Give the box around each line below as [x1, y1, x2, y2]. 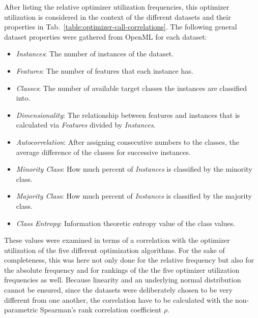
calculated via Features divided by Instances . [16, 119, 156, 130]
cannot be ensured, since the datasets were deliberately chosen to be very [4, 284, 233, 295]
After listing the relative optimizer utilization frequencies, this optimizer [4, 2, 230, 12]
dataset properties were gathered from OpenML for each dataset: [4, 31, 207, 42]
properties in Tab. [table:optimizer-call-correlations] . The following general [4, 21, 237, 32]
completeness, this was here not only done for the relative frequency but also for [4, 255, 254, 265]
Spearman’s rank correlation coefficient [40, 304, 162, 315]
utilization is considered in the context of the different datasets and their [4, 11, 231, 22]
